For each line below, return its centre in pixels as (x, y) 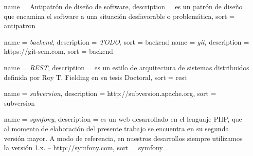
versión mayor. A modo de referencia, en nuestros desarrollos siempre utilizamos (123, 138)
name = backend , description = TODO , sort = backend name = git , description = (126, 41)
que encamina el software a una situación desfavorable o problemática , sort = (119, 16)
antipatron (20, 25)
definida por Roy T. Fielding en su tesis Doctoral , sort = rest (96, 77)
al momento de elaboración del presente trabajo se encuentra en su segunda (117, 128)
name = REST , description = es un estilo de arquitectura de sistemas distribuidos (126, 67)
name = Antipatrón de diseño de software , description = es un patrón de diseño (123, 6)
